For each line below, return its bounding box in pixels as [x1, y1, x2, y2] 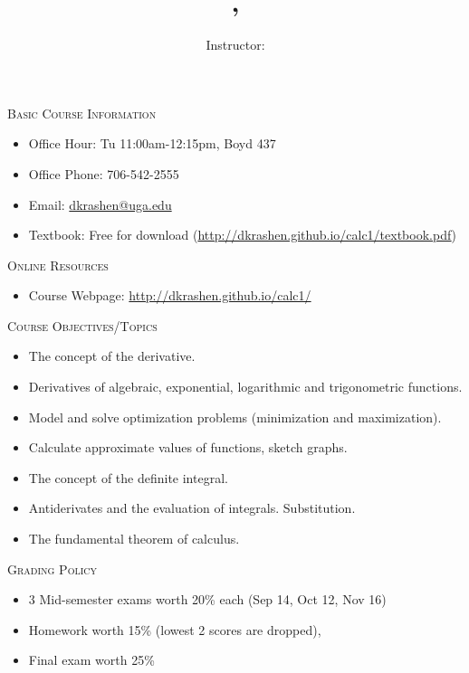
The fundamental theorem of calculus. [28, 529, 240, 548]
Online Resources [7, 255, 109, 274]
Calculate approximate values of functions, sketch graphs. [28, 438, 348, 457]
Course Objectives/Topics [7, 316, 158, 335]
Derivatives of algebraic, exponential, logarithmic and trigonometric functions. [28, 377, 463, 396]
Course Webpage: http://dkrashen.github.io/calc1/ [28, 286, 311, 305]
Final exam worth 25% [28, 650, 155, 669]
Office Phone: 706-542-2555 [28, 164, 179, 183]
